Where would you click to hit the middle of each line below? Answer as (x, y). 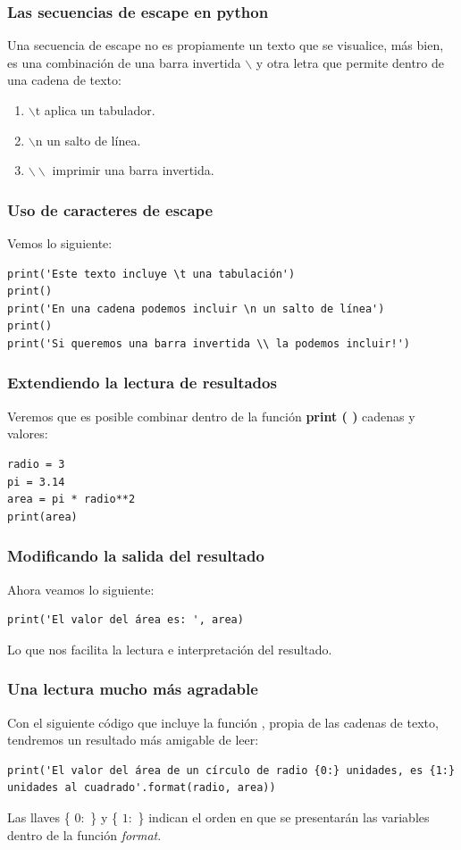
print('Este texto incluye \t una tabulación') (151, 274)
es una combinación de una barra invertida (124, 62)
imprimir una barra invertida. (133, 170)
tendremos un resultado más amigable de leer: (133, 740)
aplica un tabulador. (100, 110)
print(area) (42, 517)
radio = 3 (36, 464)
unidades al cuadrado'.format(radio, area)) (142, 788)
